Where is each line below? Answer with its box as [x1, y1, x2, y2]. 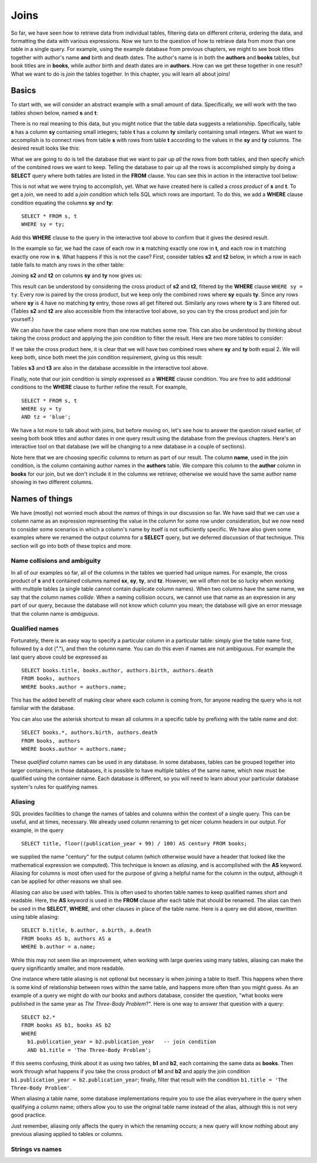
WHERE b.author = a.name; [21, 943, 96, 950]
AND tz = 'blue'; [21, 414, 71, 420]
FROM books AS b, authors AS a [21, 935, 112, 942]
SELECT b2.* [21, 1013, 56, 1020]
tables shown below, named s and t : [11, 109, 98, 116]
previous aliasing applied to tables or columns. [11, 1131, 123, 1138]
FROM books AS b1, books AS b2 [21, 1022, 112, 1029]
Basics [11, 86, 36, 96]
